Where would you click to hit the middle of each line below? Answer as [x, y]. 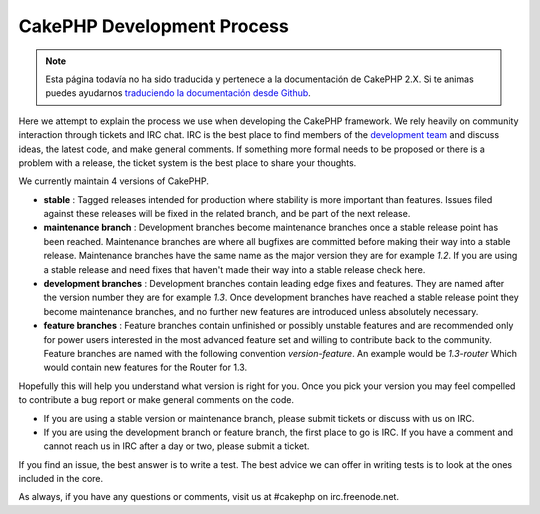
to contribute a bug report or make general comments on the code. [156, 400]
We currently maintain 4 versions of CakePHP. [113, 181]
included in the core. [61, 479]
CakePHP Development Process [153, 26]
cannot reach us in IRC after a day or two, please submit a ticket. [176, 446]
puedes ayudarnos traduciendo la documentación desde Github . [178, 93]
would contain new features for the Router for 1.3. [145, 367]
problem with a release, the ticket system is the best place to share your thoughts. [187, 162]
